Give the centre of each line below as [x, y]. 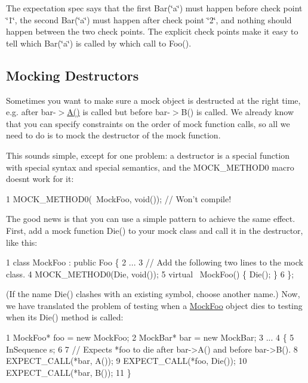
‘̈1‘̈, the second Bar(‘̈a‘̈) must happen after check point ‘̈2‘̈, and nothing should [149, 19]
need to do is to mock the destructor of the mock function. [113, 135]
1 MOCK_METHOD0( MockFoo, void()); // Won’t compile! [119, 198]
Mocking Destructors [73, 75]
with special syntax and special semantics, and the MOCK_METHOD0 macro [150, 167]
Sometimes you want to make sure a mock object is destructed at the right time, [153, 100]
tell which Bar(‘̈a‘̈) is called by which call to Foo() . [99, 43]
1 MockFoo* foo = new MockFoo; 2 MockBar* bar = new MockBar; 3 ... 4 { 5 [150, 337]
